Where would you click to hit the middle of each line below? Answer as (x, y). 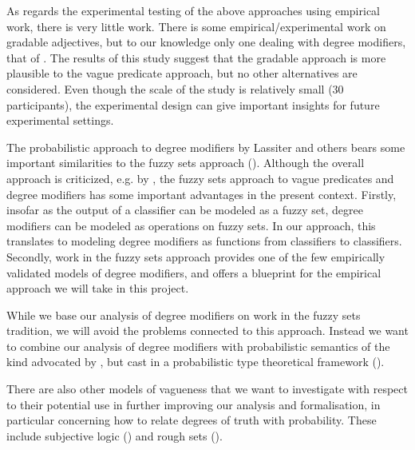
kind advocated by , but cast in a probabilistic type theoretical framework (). (196, 362)
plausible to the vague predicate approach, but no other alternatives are (182, 73)
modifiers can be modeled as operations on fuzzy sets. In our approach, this (191, 225)
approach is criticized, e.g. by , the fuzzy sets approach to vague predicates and (200, 178)
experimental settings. (60, 120)
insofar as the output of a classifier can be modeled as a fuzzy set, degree (185, 210)
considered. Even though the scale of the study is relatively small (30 (175, 88)
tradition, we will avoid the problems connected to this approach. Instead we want (207, 331)
